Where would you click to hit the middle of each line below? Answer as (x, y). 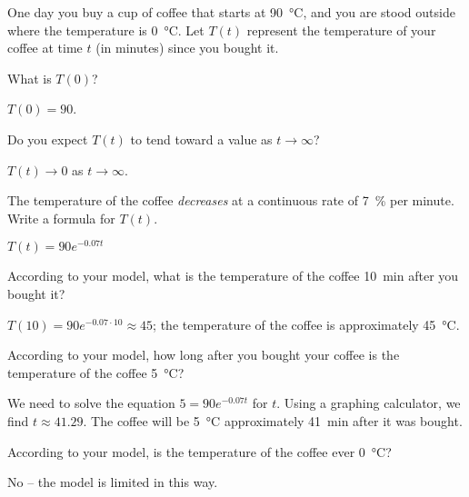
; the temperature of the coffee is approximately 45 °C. (306, 324)
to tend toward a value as (201, 139)
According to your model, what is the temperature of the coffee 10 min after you (233, 276)
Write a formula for (61, 218)
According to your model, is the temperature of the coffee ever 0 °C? (200, 451)
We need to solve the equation (91, 403)
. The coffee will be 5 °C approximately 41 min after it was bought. (273, 420)
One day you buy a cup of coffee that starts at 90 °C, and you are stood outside (231, 12)
